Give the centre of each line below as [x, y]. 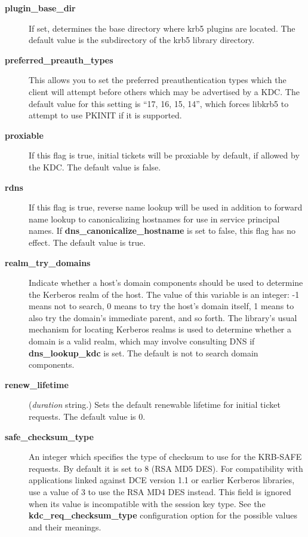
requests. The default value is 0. [87, 417]
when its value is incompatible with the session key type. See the [147, 503]
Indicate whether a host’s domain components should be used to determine [166, 283]
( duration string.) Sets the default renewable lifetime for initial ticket [155, 405]
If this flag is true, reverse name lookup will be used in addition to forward [166, 207]
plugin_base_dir [40, 8]
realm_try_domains [48, 262]
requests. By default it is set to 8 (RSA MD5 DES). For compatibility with [166, 468]
